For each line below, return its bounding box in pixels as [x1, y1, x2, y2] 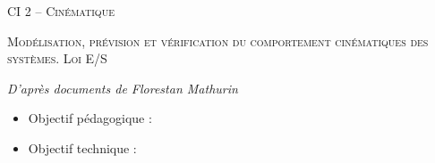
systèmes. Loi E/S [7, 49, 107, 68]
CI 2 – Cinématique [7, 2, 115, 20]
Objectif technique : [28, 138, 137, 157]
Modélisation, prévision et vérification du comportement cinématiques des [7, 31, 429, 50]
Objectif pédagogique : [28, 109, 152, 127]
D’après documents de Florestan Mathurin [7, 78, 238, 97]
